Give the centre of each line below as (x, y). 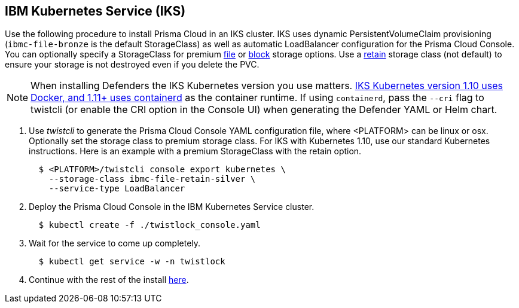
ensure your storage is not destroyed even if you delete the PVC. (132, 65)
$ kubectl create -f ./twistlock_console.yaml (149, 225)
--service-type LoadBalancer (117, 189)
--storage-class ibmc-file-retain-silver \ (152, 179)
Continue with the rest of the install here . (109, 280)
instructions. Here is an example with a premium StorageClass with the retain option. (195, 151)
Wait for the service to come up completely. (115, 243)
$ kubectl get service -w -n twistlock (132, 262)
